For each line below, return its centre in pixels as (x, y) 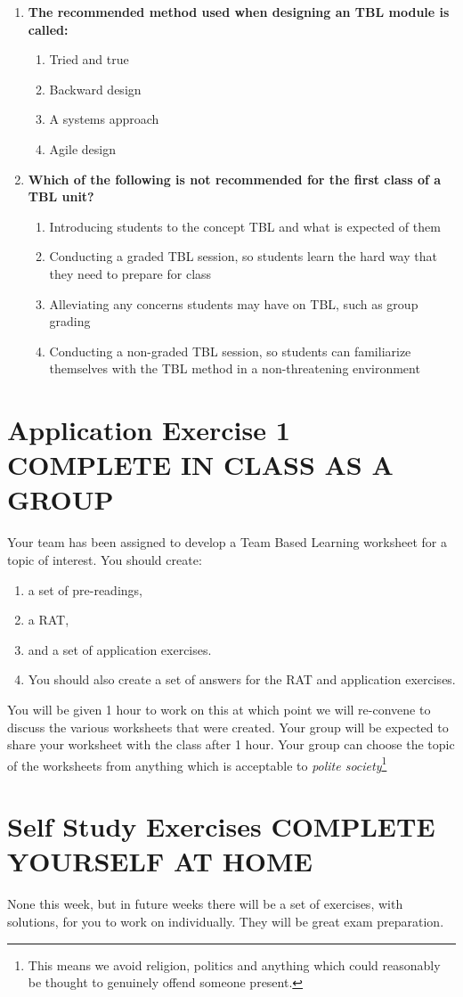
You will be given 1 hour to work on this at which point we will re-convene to (219, 709)
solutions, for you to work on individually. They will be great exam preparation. (226, 921)
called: (48, 29)
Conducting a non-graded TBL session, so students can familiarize (230, 351)
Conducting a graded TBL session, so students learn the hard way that (243, 256)
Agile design (82, 148)
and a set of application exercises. (120, 649)
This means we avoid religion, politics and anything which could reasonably (234, 964)
